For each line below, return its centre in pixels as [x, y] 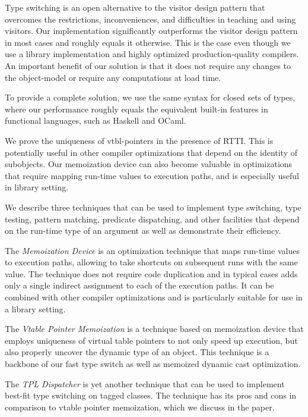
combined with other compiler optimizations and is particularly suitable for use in [154, 297]
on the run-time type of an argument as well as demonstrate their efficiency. [143, 231]
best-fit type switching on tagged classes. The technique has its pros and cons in [151, 395]
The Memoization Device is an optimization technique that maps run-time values [152, 250]
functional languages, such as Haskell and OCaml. [96, 120]
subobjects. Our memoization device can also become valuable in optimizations [149, 164]
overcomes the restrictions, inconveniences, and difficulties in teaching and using [150, 19]
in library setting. [37, 187]
